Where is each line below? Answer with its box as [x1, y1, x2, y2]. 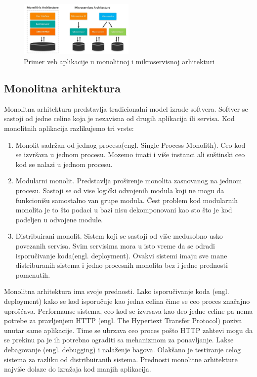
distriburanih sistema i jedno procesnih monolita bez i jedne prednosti [15, 260, 228, 270]
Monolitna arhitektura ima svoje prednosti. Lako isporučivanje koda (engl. [4, 286, 229, 296]
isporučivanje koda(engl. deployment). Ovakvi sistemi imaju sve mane [15, 250, 227, 260]
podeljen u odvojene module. [15, 214, 103, 224]
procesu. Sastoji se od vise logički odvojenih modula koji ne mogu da [15, 185, 224, 196]
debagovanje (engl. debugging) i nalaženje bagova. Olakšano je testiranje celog [4, 344, 241, 354]
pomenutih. [15, 269, 50, 280]
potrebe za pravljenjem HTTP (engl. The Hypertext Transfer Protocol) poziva [4, 315, 242, 326]
